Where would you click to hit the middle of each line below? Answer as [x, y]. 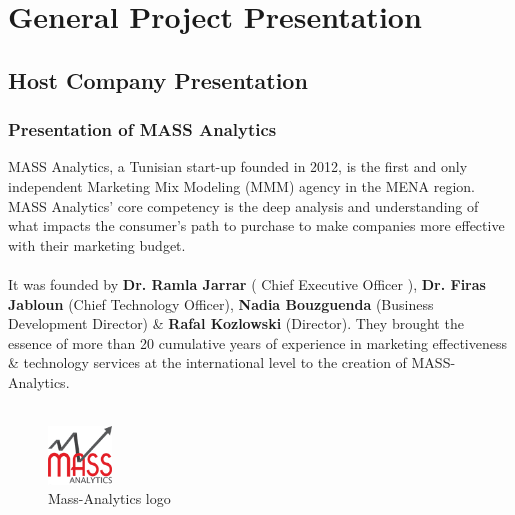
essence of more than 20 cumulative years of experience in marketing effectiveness [257, 342]
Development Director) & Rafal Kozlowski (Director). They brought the [236, 323]
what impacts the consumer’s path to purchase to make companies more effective [256, 225]
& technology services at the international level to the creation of [207, 362]
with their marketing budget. [97, 244]
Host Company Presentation [158, 79]
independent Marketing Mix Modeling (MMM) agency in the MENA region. [242, 185]
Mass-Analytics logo [109, 498]
